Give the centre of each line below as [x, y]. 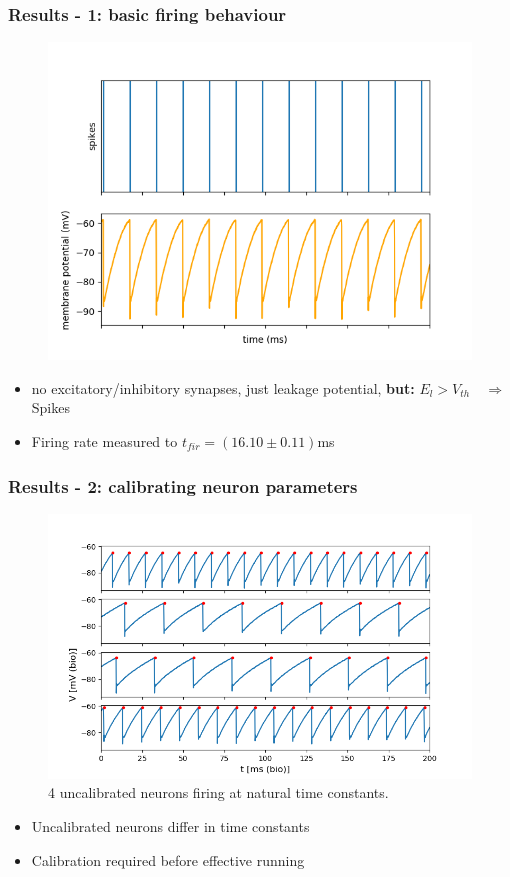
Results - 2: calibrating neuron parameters [183, 485]
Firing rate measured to [104, 441]
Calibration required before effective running [168, 859]
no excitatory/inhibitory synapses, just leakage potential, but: [223, 387]
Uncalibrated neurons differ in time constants [170, 826]
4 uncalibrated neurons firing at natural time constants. [218, 792]
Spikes [50, 407]
